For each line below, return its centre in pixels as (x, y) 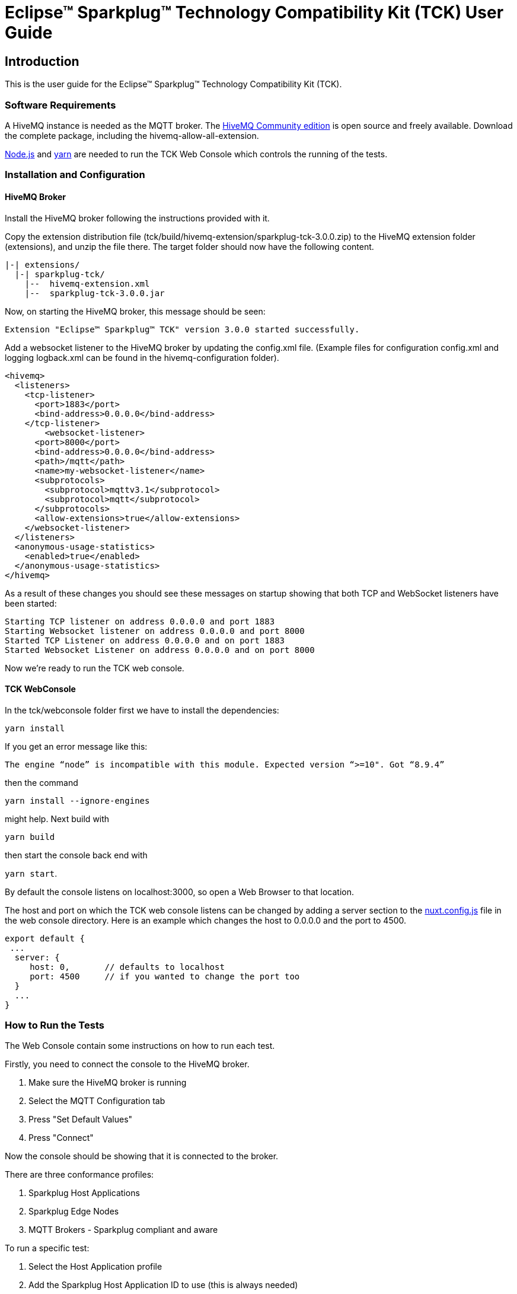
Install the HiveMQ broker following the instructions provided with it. (137, 218)
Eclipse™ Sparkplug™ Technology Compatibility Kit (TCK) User (254, 12)
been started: (31, 603)
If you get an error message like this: (76, 746)
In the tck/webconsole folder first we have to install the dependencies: (142, 710)
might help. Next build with (57, 819)
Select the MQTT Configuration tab (97, 1101)
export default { (45, 938)
